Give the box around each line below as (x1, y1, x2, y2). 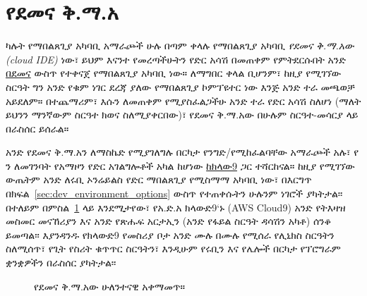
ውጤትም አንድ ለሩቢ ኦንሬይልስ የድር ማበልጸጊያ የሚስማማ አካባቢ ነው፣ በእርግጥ (6, 172, 312, 187)
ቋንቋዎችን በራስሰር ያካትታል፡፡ (6, 255, 116, 270)
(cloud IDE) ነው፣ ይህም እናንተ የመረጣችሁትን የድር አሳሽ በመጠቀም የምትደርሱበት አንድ (6, 51, 346, 66)
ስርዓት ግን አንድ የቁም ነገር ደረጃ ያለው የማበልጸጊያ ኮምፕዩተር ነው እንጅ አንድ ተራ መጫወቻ (6, 79, 355, 94)
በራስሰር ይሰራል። (6, 121, 69, 135)
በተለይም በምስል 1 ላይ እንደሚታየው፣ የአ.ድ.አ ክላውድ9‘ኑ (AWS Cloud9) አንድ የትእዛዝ (6, 199, 346, 214)
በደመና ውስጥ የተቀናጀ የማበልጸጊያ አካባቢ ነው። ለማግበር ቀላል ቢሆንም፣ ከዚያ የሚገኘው (6, 66, 342, 80)
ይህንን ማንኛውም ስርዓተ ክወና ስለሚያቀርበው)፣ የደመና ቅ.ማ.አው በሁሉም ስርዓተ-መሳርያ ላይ (6, 107, 359, 122)
